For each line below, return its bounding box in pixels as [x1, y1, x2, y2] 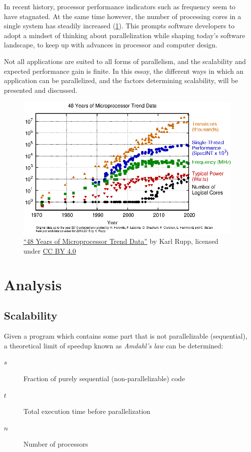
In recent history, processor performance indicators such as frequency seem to [4, 1, 236, 11]
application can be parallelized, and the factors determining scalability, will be [4, 75, 238, 86]
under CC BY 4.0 [23, 245, 76, 256]
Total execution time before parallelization [23, 406, 150, 416]
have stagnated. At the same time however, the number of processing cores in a [4, 11, 241, 21]
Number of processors [23, 439, 88, 449]
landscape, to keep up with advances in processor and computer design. [4, 40, 218, 50]
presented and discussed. [4, 85, 78, 95]
